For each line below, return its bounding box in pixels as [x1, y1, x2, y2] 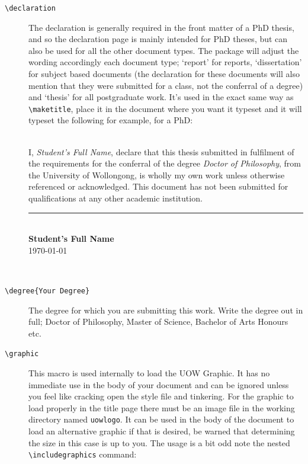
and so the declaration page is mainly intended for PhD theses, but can [28, 33, 288, 45]
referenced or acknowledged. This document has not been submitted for [28, 180, 288, 193]
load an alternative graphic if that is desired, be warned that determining [28, 425, 295, 437]
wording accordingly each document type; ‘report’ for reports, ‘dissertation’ [28, 56, 302, 68]
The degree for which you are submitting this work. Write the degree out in [28, 303, 303, 316]
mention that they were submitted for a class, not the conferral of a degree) [28, 79, 303, 91]
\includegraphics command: [28, 448, 137, 460]
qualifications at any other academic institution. [28, 192, 203, 204]
